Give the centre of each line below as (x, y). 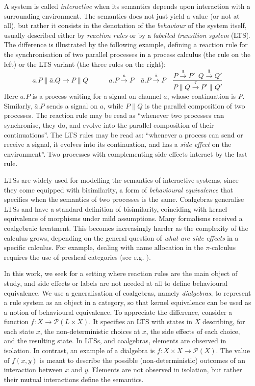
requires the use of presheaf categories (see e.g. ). (77, 257)
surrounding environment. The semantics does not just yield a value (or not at (122, 15)
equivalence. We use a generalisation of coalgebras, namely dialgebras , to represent (127, 292)
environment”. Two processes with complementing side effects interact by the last (126, 153)
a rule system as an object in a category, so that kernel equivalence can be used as (127, 302)
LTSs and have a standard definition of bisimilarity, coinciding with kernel (115, 208)
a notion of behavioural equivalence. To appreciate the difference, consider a (118, 312)
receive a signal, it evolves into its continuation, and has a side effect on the (118, 144)
